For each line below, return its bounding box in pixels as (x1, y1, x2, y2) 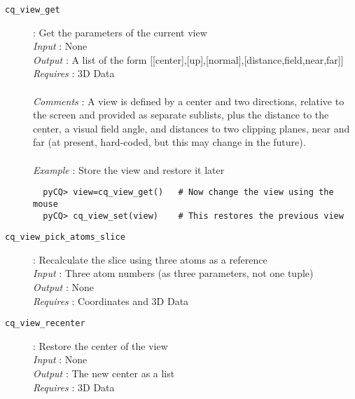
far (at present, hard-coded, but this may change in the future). (33, 135, 306, 149)
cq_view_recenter (5, 318, 85, 329)
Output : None (33, 280, 94, 294)
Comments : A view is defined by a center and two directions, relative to (33, 93, 344, 108)
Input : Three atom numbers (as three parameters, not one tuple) (33, 266, 314, 280)
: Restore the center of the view (33, 338, 168, 353)
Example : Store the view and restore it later (33, 162, 225, 177)
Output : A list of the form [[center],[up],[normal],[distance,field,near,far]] (33, 52, 344, 67)
